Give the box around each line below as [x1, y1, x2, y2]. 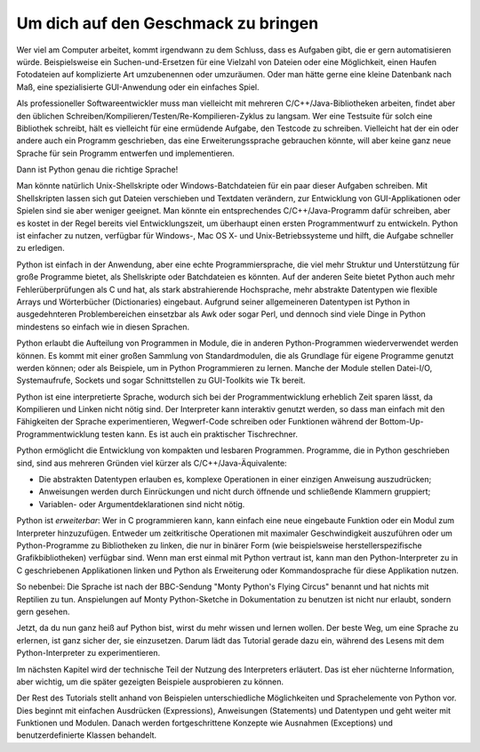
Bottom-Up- [379, 416, 424, 427]
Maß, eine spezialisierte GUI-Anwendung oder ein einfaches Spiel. [16, 81, 260, 93]
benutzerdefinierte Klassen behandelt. [16, 730, 157, 740]
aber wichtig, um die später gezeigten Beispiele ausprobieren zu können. [16, 676, 284, 687]
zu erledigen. [16, 243, 66, 254]
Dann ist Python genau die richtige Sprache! [16, 165, 179, 175]
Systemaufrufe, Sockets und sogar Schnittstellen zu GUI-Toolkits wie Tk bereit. [16, 375, 306, 386]
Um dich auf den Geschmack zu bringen [16, 13, 319, 33]
